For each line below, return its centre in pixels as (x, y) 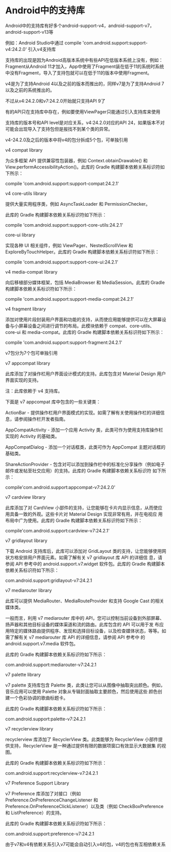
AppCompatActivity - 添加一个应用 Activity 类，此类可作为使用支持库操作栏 (84, 430)
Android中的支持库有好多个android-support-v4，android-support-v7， (80, 26)
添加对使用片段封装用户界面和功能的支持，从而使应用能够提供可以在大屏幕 (83, 319)
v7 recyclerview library (29, 728)
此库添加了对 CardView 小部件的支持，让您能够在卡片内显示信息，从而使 (82, 507)
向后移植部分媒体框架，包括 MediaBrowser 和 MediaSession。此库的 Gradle (85, 282)
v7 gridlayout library (26, 540)
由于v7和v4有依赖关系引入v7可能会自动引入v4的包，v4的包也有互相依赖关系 (86, 844)
